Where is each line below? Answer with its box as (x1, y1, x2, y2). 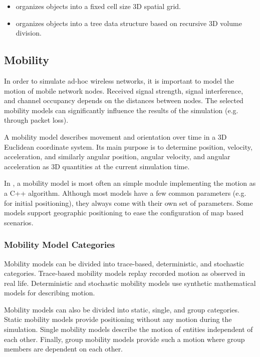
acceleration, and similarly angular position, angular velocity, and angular (4, 151, 230, 162)
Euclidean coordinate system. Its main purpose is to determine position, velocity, (4, 141, 252, 152)
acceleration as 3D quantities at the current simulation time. (4, 161, 190, 171)
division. (16, 28, 42, 38)
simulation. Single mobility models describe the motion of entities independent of (4, 324, 253, 334)
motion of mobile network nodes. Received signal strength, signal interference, (4, 85, 243, 96)
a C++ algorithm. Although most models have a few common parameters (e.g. (4, 187, 246, 198)
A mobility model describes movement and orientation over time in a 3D (4, 131, 227, 142)
